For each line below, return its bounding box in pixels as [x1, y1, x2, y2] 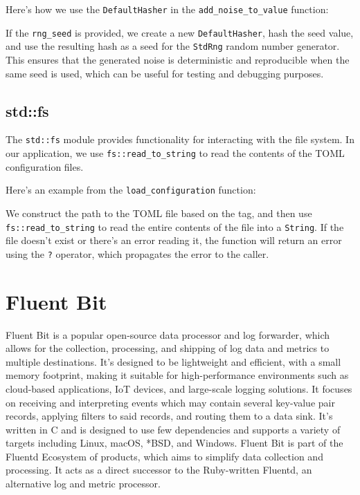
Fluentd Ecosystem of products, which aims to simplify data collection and [6, 449, 323, 463]
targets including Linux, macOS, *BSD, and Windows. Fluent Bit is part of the [6, 436, 343, 450]
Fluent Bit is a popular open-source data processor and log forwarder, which [6, 327, 330, 342]
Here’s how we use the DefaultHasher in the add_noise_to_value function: [6, 2, 329, 16]
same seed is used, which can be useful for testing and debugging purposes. [6, 66, 324, 80]
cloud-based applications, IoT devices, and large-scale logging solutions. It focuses [6, 381, 352, 395]
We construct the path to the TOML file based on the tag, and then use [6, 205, 312, 220]
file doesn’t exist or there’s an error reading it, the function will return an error [6, 233, 342, 247]
